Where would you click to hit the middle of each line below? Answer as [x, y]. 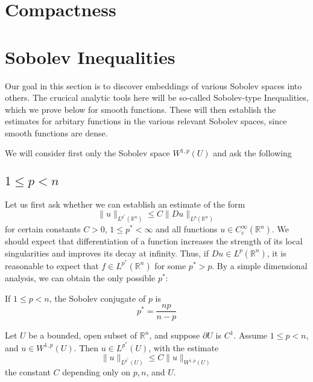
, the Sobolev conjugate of [97, 298]
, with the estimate [184, 347]
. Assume [251, 335]
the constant [28, 372]
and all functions [187, 229]
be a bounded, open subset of [83, 335]
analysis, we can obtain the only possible [80, 277]
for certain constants [43, 229]
